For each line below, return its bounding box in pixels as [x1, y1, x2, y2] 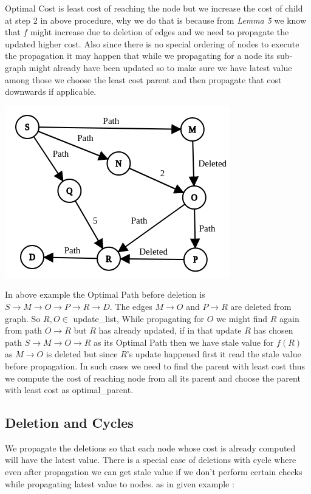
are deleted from [230, 300, 292, 312]
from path [5, 324, 43, 337]
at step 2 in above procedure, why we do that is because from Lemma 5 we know [5, 13, 307, 26]
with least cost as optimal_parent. [5, 383, 134, 396]
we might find [216, 312, 268, 324]
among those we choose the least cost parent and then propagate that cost [5, 73, 282, 86]
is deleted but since [46, 348, 118, 360]
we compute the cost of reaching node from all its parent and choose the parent [5, 371, 301, 384]
